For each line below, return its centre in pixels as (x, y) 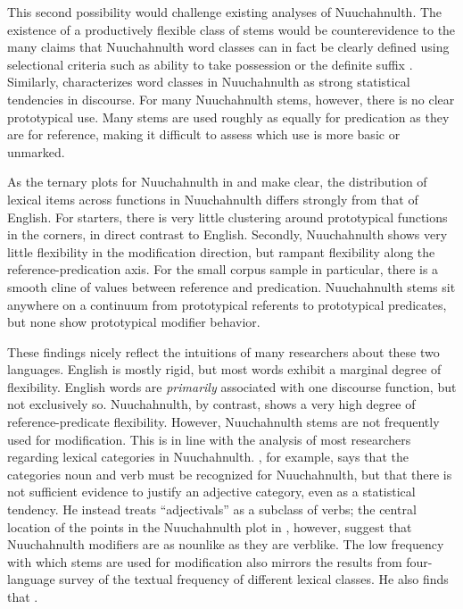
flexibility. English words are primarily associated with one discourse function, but (232, 386)
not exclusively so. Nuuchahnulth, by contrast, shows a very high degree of (211, 404)
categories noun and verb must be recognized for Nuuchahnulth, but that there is (230, 474)
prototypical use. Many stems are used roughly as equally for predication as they (228, 117)
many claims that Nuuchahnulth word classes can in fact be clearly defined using (228, 47)
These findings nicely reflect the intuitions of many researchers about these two (223, 351)
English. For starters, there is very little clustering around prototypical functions (227, 217)
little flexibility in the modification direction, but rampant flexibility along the (221, 251)
